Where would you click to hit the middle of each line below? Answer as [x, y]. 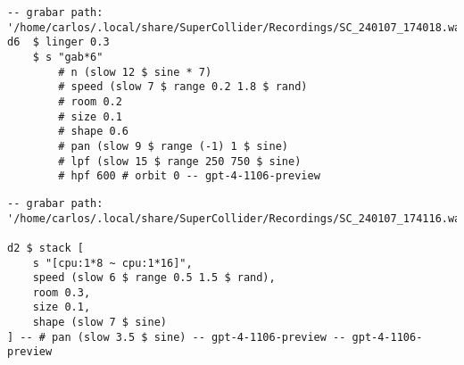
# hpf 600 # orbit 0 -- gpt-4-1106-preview [189, 176]
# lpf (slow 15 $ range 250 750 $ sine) [180, 161]
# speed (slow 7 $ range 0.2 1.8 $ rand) [183, 87]
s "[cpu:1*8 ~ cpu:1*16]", [112, 263]
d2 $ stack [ [46, 248]
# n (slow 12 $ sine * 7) [135, 72]
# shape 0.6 [94, 132]
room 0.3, [62, 292]
